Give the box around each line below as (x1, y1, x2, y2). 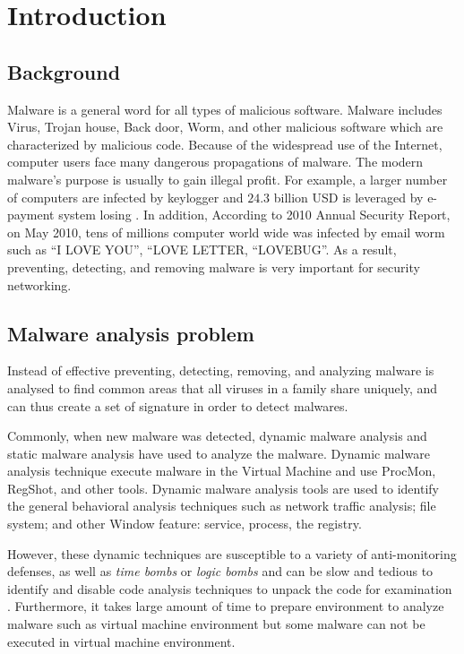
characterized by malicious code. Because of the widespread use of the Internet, (7, 134, 443, 153)
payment (7, 205, 55, 224)
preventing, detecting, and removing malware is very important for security (7, 257, 420, 276)
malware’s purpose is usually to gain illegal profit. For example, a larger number (7, 169, 448, 188)
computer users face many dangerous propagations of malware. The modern (7, 152, 424, 171)
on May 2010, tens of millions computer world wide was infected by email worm (7, 222, 445, 241)
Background (7, 57, 121, 85)
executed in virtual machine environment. (7, 632, 236, 650)
